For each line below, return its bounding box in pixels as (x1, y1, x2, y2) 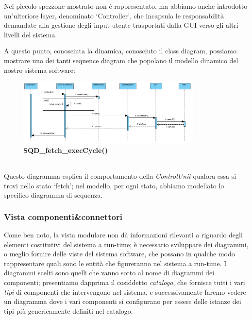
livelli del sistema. (4, 29, 57, 39)
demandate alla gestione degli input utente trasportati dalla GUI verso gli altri (4, 20, 238, 30)
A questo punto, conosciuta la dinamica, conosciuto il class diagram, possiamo (4, 46, 236, 56)
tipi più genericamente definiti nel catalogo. (4, 305, 133, 316)
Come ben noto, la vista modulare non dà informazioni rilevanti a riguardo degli (4, 229, 243, 239)
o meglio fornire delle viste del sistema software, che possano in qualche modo (4, 249, 235, 259)
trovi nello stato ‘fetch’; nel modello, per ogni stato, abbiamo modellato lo (4, 180, 224, 190)
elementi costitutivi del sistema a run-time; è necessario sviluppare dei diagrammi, (4, 239, 249, 249)
